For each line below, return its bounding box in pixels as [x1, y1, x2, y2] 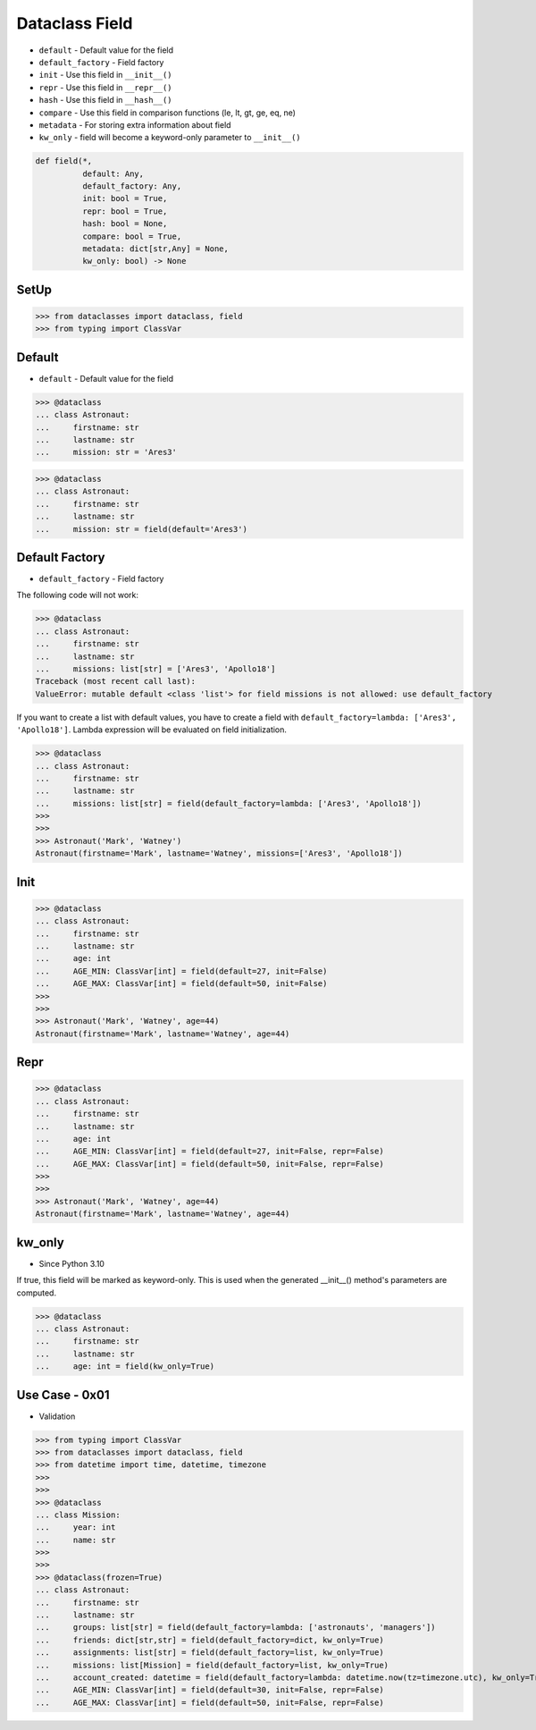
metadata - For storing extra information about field [38, 119, 231, 130]
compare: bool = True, [81, 231, 182, 241]
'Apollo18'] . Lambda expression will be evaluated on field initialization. [16, 724, 288, 735]
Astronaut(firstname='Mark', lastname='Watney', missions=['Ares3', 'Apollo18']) [35, 848, 404, 858]
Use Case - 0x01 [16, 1387, 110, 1403]
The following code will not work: [16, 590, 138, 601]
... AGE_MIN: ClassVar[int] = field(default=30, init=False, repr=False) [35, 1685, 384, 1695]
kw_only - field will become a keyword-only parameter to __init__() [38, 132, 301, 143]
